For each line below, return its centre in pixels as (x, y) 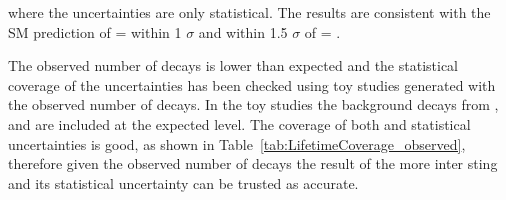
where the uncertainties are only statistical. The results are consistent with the (249, 12)
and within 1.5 (243, 31)
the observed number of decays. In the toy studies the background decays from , (253, 104)
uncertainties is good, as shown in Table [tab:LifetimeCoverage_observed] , (237, 143)
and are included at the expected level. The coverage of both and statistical (239, 123)
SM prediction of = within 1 (95, 31)
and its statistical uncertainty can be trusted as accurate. (183, 182)
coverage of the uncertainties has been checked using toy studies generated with (252, 84)
